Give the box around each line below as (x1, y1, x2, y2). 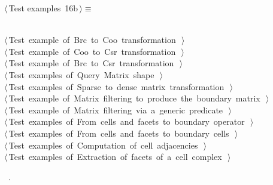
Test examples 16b (8, 2, 78, 14)
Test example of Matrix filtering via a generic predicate (8, 103, 223, 116)
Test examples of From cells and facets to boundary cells (8, 127, 229, 139)
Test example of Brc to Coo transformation (8, 33, 176, 46)
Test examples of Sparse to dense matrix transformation (8, 80, 225, 92)
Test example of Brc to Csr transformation (8, 57, 174, 69)
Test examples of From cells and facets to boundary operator (8, 115, 245, 128)
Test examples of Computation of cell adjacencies (8, 138, 198, 151)
